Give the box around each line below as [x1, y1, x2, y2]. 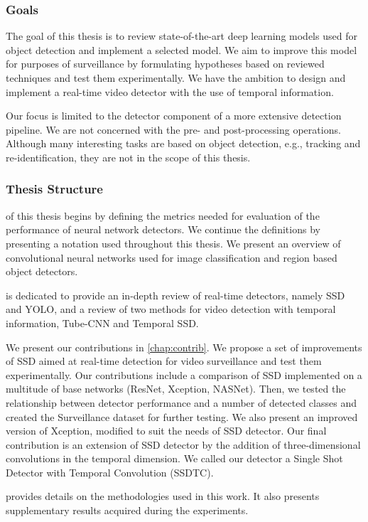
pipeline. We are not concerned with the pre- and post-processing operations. [6, 122, 341, 137]
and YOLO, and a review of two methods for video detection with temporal [6, 302, 336, 316]
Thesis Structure [6, 180, 103, 198]
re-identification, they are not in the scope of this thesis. [6, 149, 251, 164]
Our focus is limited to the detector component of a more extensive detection [6, 108, 342, 123]
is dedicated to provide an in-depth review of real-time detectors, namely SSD [6, 287, 345, 302]
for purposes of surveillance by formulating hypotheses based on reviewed [6, 56, 325, 71]
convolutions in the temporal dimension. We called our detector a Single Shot [6, 451, 343, 466]
